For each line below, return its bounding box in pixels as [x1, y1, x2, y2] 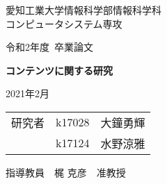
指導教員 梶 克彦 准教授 [6, 165, 126, 179]
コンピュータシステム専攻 [6, 16, 122, 31]
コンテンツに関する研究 [6, 62, 113, 77]
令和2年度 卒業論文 [6, 40, 93, 54]
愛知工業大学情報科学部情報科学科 [6, 3, 161, 17]
